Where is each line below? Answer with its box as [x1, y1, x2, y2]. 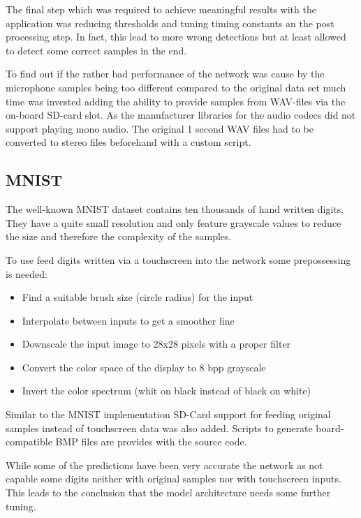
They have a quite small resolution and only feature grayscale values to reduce [6, 215, 341, 230]
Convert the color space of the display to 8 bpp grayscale [22, 360, 266, 374]
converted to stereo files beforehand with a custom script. [6, 135, 251, 149]
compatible [6, 434, 52, 449]
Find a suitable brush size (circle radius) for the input [22, 290, 253, 304]
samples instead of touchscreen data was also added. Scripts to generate [6, 420, 313, 435]
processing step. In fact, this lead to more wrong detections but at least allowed [6, 29, 346, 44]
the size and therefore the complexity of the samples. [6, 229, 232, 244]
